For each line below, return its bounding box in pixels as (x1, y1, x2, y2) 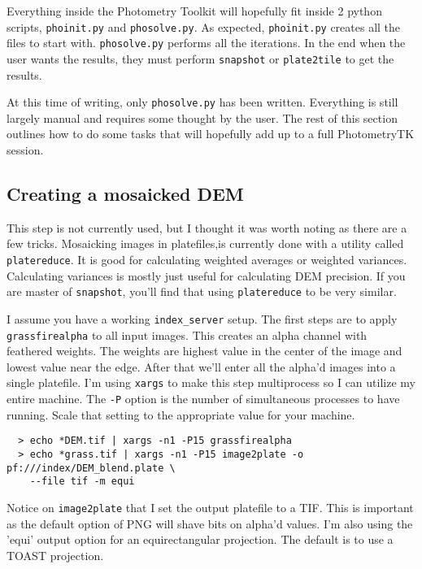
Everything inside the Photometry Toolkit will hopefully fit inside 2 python (7, 2, 382, 19)
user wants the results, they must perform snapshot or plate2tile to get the (7, 50, 394, 67)
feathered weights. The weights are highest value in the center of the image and (7, 342, 402, 359)
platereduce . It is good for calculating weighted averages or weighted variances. (7, 250, 407, 267)
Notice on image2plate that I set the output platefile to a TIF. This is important (7, 498, 414, 515)
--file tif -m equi (29, 476, 135, 488)
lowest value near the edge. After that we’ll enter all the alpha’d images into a (7, 358, 396, 375)
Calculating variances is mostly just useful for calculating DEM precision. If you (7, 267, 406, 284)
